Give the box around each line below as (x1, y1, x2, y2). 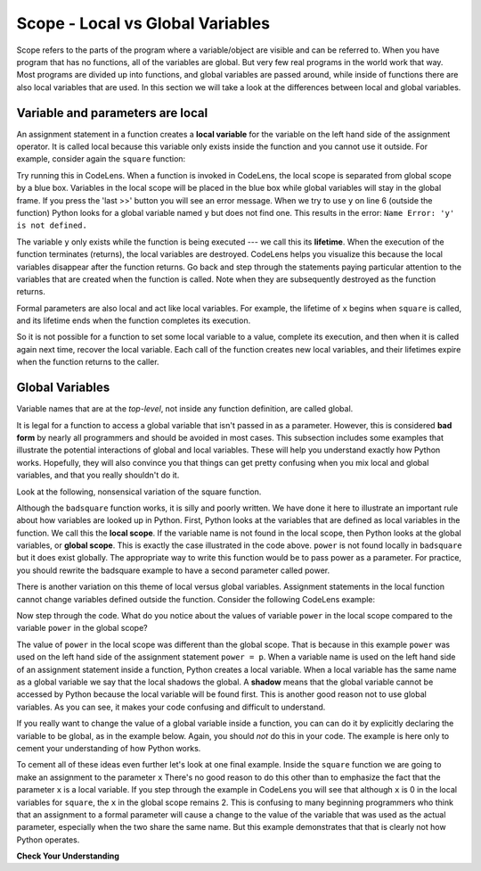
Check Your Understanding (16, 850, 119, 861)
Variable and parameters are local (16, 105, 208, 120)
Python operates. (16, 834, 80, 845)
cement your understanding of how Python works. (16, 742, 201, 753)
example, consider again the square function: (16, 153, 186, 164)
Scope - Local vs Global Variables (16, 13, 271, 33)
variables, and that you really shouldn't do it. (16, 469, 180, 481)
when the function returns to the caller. (16, 357, 159, 368)
